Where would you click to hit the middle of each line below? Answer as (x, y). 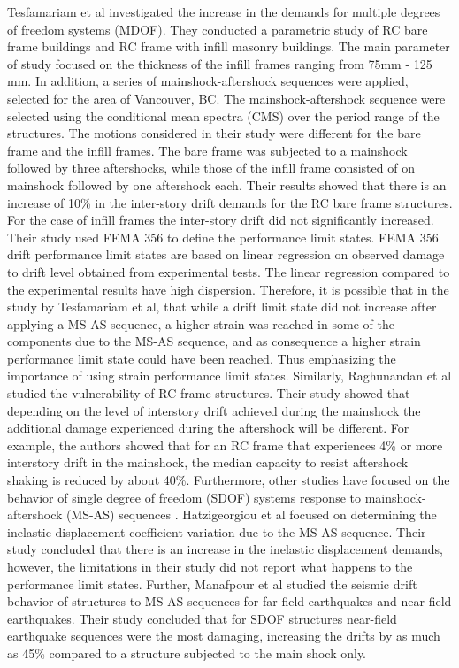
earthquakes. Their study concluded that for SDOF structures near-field (202, 618)
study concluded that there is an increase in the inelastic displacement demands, (225, 549)
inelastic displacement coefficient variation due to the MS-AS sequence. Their (217, 531)
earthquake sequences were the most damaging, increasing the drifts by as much (224, 636)
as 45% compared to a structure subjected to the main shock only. (187, 653)
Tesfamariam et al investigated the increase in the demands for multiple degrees (224, 12)
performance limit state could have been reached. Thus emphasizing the (202, 358)
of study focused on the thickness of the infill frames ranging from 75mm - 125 (220, 63)
